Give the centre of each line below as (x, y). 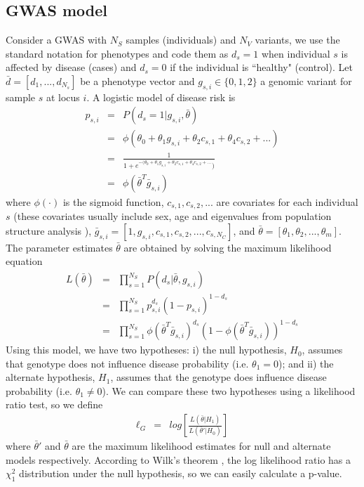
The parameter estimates (59, 247)
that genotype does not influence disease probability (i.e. (127, 363)
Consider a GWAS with (56, 40)
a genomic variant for (306, 80)
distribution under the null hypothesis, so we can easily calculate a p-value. (181, 473)
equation (24, 261)
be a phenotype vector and (137, 80)
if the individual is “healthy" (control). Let (261, 67)
